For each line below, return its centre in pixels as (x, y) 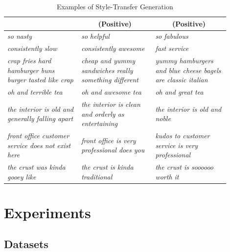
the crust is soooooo (184, 167)
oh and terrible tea (35, 92)
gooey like (22, 176)
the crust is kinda (107, 167)
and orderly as (103, 113)
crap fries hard (29, 61)
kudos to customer (183, 136)
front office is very (109, 140)
